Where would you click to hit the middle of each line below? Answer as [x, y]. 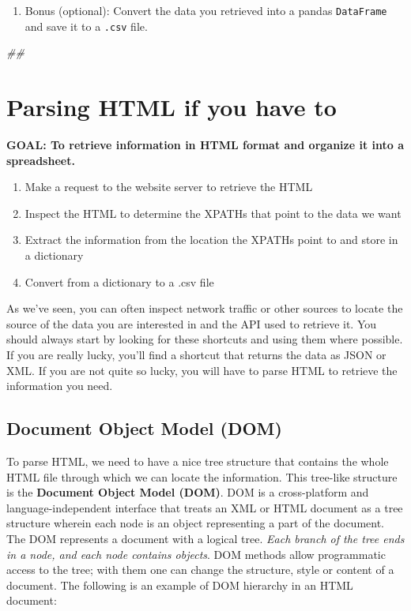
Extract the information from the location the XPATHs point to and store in [211, 240]
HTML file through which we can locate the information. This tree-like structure [202, 476]
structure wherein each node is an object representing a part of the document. [196, 523]
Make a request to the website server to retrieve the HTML [169, 187]
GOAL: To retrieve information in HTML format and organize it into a [205, 145]
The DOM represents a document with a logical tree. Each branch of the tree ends [205, 538]
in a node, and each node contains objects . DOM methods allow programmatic [196, 554]
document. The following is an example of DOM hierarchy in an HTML [180, 585]
